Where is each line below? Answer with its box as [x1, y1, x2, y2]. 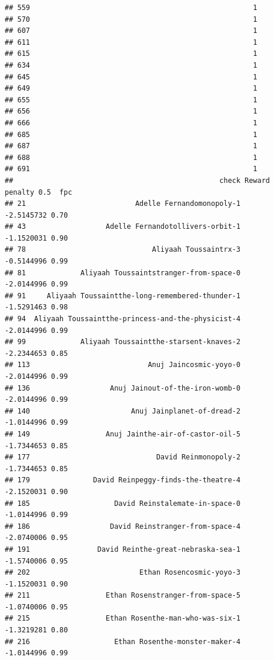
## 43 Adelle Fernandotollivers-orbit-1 [5, 222, 240, 231]
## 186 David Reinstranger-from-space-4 [5, 522, 240, 531]
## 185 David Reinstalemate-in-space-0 [5, 499, 240, 508]
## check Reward [5, 176, 270, 185]
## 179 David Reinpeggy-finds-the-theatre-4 [5, 476, 240, 485]
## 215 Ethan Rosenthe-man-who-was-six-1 [5, 614, 240, 623]
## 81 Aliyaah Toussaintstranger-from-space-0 [5, 268, 240, 277]
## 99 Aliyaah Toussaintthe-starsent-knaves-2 [5, 338, 240, 346]
